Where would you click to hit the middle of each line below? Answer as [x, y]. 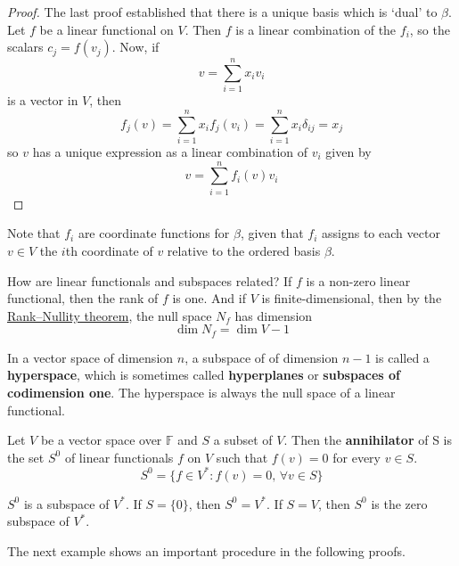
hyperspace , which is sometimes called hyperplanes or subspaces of [204, 375]
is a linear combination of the [316, 29]
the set [26, 457]
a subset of [243, 440]
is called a [402, 357]
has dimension [274, 315]
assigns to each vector [381, 233]
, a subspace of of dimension [262, 357]
